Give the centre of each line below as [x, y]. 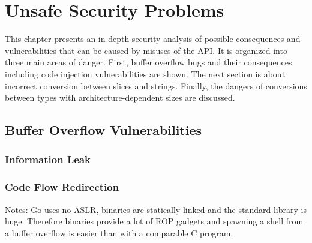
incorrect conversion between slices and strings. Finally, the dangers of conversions [156, 85]
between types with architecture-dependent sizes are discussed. [120, 97]
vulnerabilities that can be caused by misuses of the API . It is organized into [146, 50]
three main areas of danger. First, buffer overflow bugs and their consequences [148, 62]
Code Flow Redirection [62, 187]
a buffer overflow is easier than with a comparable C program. [119, 232]
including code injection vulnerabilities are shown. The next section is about [145, 73]
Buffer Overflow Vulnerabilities [103, 130]
